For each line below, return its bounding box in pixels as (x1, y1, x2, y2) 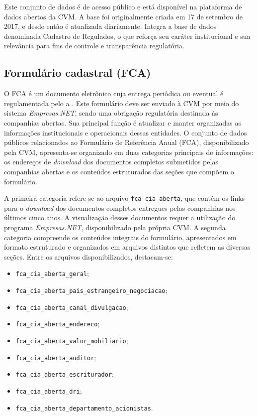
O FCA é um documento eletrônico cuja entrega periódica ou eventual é (4, 88, 224, 99)
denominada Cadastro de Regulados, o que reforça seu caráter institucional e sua (4, 30, 251, 41)
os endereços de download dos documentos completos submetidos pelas (4, 156, 218, 167)
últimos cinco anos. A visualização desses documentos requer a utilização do (4, 212, 236, 223)
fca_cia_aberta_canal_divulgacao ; (15, 301, 128, 312)
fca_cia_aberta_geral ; (15, 268, 89, 278)
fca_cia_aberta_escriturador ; (15, 369, 114, 379)
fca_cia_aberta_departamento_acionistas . (15, 402, 153, 413)
